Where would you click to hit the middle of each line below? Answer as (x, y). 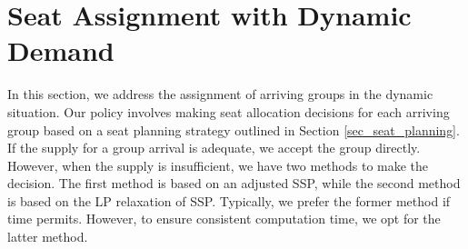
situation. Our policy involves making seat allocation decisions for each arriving (229, 111)
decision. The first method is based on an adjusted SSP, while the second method (234, 183)
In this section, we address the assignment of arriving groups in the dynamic (220, 94)
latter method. (48, 237)
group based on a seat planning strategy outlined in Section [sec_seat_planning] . (234, 129)
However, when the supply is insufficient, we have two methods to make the (218, 165)
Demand (61, 50)
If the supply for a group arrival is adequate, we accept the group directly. (214, 148)
